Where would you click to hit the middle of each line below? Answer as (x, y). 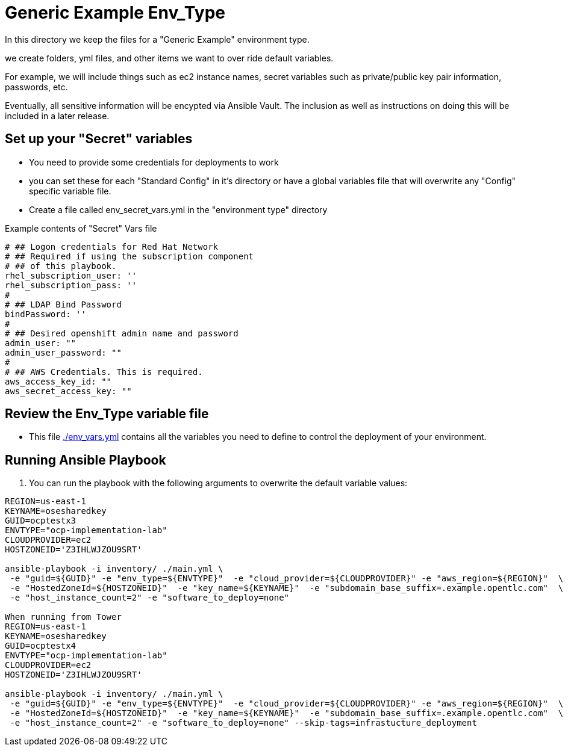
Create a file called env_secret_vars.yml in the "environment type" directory (178, 209)
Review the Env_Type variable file (107, 414)
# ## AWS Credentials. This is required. (104, 372)
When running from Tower (63, 617)
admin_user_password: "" (63, 352)
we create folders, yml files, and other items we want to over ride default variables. (169, 58)
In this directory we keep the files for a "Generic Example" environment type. (157, 39)
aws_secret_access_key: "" (68, 391)
